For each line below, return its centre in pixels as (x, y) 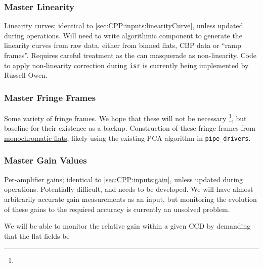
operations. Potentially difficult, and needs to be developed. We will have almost (129, 189)
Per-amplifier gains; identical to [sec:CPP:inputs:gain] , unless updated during (124, 179)
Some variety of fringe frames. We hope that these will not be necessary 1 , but (125, 117)
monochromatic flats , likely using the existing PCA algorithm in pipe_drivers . (127, 138)
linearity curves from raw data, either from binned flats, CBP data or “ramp (123, 45)
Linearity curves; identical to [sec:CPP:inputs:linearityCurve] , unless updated (124, 25)
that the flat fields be (37, 235)
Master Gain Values (46, 160)
